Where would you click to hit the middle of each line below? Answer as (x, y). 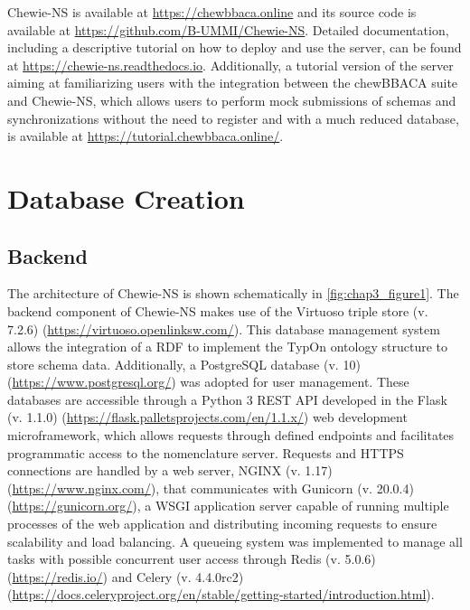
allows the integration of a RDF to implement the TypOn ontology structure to (227, 347)
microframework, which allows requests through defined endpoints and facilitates (231, 435)
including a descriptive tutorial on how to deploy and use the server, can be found (235, 47)
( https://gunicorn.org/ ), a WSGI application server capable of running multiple (228, 506)
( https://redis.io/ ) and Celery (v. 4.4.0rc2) (126, 576)
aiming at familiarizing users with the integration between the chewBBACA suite (233, 83)
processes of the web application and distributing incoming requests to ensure (222, 524)
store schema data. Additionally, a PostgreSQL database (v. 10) (184, 364)
